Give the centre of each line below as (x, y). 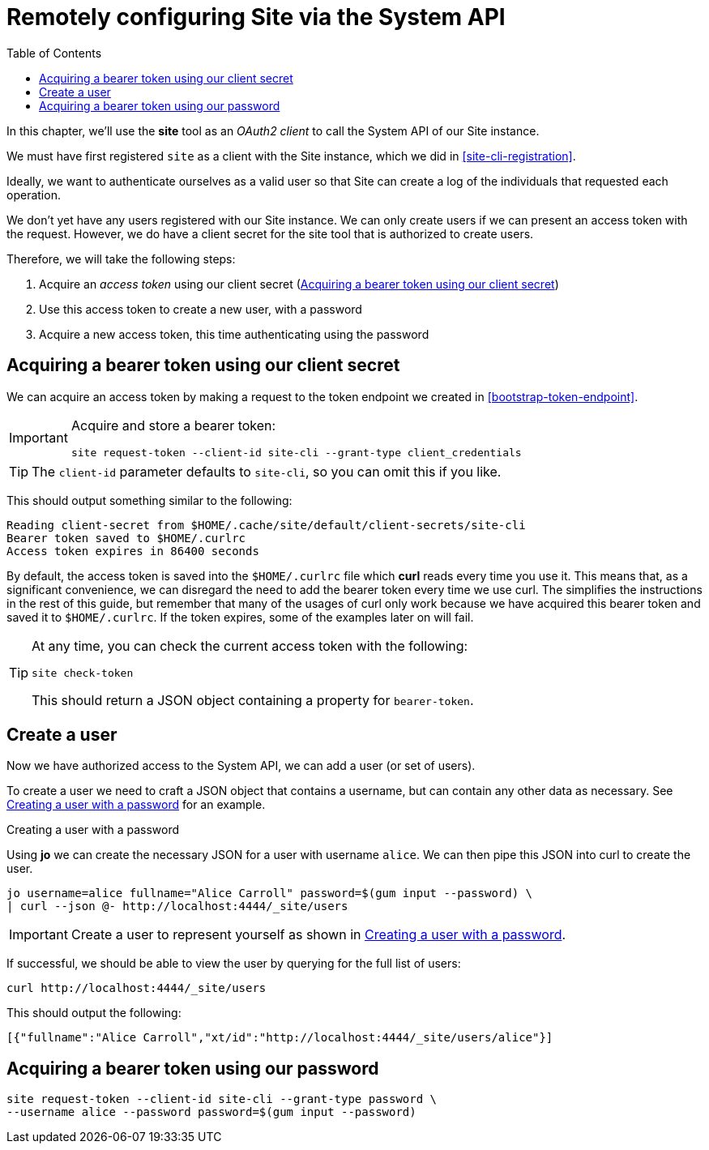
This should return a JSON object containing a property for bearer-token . (253, 700)
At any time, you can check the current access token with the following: (250, 646)
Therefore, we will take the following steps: (121, 259)
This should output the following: (94, 1013)
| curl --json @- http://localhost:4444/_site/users (177, 906)
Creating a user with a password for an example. (136, 805)
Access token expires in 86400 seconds (133, 551)
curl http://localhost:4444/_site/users (137, 988)
